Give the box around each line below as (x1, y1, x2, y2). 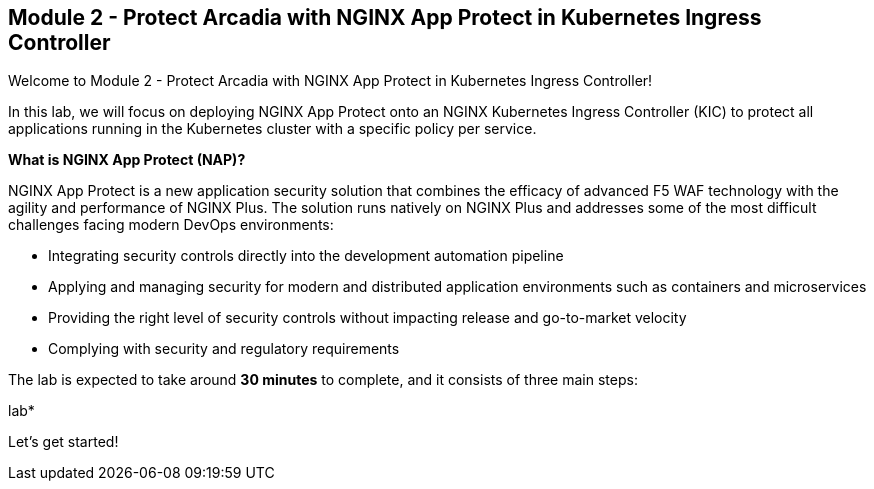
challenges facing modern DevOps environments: (8, 216, 334, 234)
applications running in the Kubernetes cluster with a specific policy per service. (8, 120, 537, 138)
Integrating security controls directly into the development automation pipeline (48, 247, 564, 265)
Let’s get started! (8, 433, 119, 451)
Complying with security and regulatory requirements (48, 340, 400, 358)
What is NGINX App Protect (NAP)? (8, 151, 246, 169)
